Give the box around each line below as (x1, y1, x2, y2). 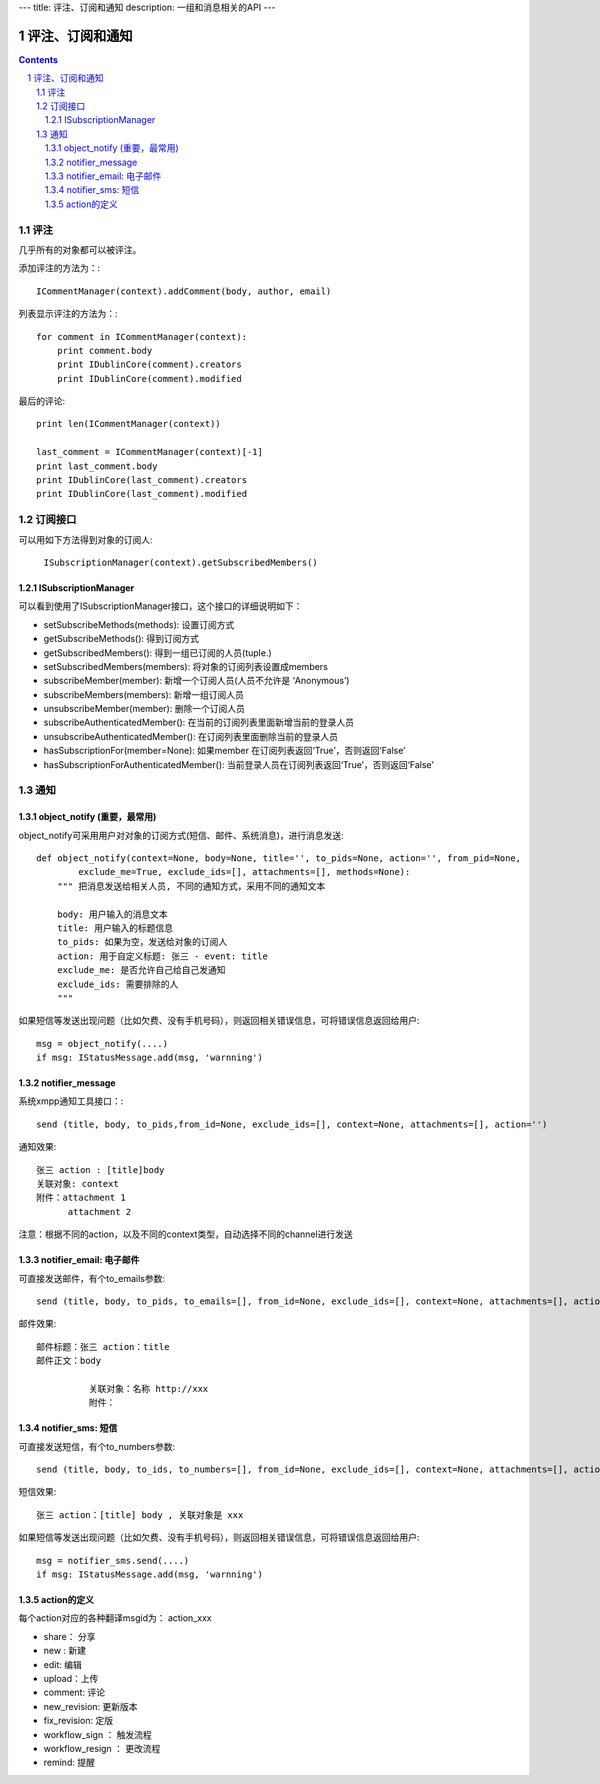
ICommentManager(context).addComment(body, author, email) (36, 285, 332, 297)
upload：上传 (43, 1673, 99, 1684)
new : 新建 (43, 1645, 87, 1657)
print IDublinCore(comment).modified (56, 373, 242, 384)
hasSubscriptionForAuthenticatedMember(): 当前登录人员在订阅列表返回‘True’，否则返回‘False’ (43, 758, 434, 770)
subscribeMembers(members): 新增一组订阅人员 (43, 688, 244, 700)
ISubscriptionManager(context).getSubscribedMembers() (43, 556, 319, 568)
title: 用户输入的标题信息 (56, 922, 174, 934)
